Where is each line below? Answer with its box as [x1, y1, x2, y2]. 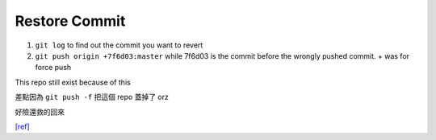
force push [35, 63, 72, 72]
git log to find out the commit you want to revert [35, 40, 203, 50]
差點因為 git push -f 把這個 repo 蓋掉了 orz [15, 93, 169, 102]
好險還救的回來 [15, 107, 65, 117]
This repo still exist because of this [15, 77, 131, 87]
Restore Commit [15, 12, 126, 30]
